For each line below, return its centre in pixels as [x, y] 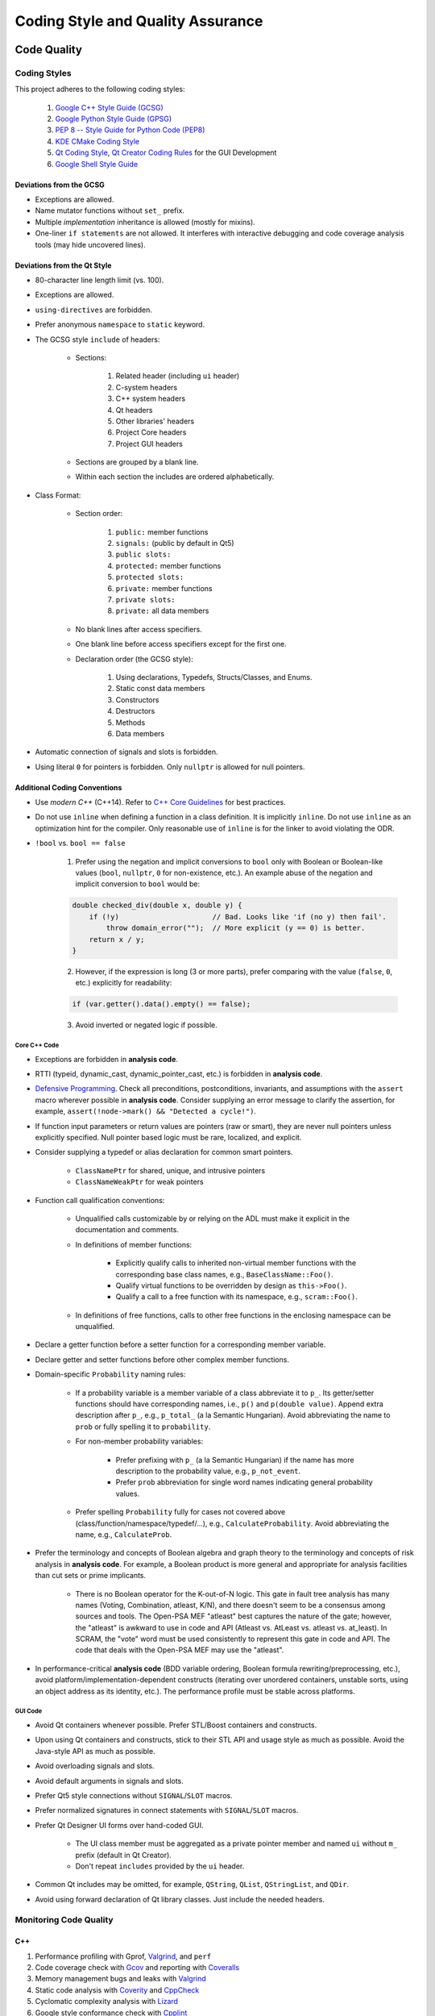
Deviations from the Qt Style [63, 265]
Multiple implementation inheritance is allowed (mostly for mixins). [145, 222]
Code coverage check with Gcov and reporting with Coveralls [137, 1968]
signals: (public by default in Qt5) [175, 544]
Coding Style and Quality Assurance [139, 21]
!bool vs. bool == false [80, 843]
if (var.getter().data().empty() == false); [162, 1004]
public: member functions [162, 531]
